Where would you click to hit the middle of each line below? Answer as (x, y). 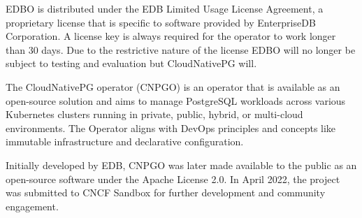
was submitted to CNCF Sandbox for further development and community (166, 192)
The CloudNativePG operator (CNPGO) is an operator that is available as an (173, 86)
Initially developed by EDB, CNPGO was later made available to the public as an (181, 165)
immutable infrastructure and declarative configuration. (125, 141)
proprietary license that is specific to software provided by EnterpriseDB (161, 22)
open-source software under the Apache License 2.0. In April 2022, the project (173, 179)
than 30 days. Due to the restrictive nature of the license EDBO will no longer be (181, 49)
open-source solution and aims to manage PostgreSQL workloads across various (176, 100)
